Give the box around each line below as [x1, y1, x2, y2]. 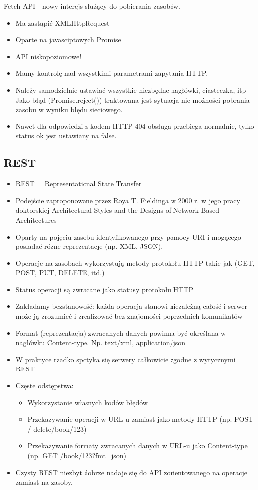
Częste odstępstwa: [15, 380, 74, 391]
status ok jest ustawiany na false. [15, 130, 117, 141]
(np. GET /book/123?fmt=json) [27, 450, 126, 461]
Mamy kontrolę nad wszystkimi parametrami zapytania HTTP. [15, 68, 208, 78]
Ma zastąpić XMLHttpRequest [15, 17, 110, 28]
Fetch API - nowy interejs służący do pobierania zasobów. [4, 1, 180, 11]
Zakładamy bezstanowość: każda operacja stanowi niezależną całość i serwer [15, 301, 248, 311]
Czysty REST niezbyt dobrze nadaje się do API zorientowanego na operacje [15, 467, 247, 477]
